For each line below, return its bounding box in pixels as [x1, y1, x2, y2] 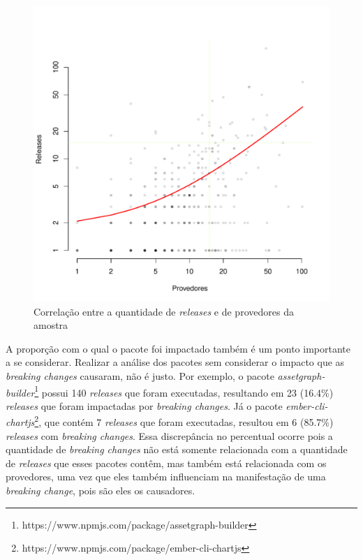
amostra [34, 318, 68, 332]
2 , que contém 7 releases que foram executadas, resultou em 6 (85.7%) [34, 413, 334, 429]
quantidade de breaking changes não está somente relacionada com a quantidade [6, 442, 348, 457]
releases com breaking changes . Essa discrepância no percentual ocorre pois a [6, 428, 333, 443]
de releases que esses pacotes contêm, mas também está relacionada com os [6, 455, 327, 470]
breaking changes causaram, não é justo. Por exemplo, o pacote [6, 368, 274, 383]
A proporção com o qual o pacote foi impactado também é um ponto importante [6, 341, 350, 355]
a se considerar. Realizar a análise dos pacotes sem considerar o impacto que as [6, 355, 345, 369]
